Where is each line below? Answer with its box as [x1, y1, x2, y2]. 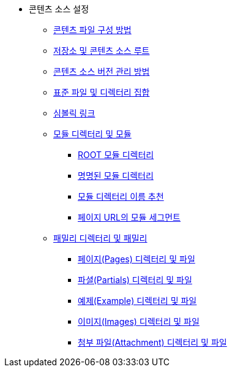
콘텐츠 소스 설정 [29, 4, 89, 14]
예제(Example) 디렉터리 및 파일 [78, 295, 197, 306]
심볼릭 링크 [53, 108, 95, 118]
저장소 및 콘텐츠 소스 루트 [53, 45, 150, 56]
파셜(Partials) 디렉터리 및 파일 [78, 275, 192, 285]
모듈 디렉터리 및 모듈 [53, 129, 132, 139]
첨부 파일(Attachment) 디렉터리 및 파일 [78, 337, 227, 347]
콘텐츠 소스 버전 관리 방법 [53, 66, 150, 77]
